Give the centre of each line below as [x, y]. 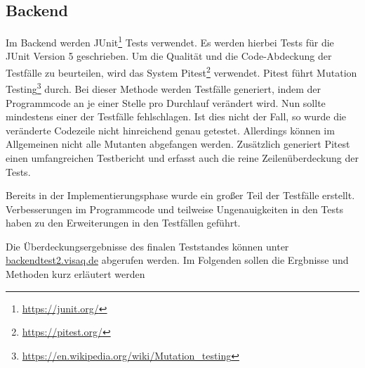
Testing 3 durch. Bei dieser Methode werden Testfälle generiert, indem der [164, 88]
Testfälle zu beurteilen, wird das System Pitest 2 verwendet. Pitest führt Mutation [181, 71]
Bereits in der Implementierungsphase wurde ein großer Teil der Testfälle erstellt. [180, 195]
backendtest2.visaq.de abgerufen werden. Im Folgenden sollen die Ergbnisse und [177, 260]
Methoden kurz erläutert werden [75, 274]
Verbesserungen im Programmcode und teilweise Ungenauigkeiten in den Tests [174, 209]
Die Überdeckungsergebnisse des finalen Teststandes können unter [147, 246]
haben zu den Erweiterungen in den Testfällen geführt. [123, 223]
